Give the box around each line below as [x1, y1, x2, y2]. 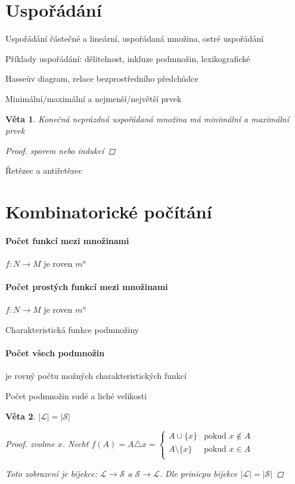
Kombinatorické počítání [5, 199, 212, 224]
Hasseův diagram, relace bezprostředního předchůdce [5, 72, 198, 85]
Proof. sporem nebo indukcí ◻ [5, 144, 116, 156]
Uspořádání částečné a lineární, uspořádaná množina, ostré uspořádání [5, 32, 264, 45]
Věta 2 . [5, 409, 36, 422]
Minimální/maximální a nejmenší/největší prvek [5, 92, 182, 104]
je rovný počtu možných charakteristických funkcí [5, 369, 187, 382]
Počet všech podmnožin [5, 347, 105, 359]
